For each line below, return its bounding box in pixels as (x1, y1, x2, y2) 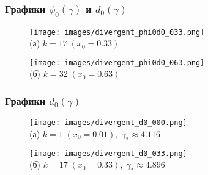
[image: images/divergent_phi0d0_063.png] (29, 58, 205, 67)
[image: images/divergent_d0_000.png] (29, 118, 187, 127)
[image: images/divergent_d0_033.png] (29, 149, 187, 158)
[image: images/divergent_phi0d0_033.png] (29, 27, 205, 37)
